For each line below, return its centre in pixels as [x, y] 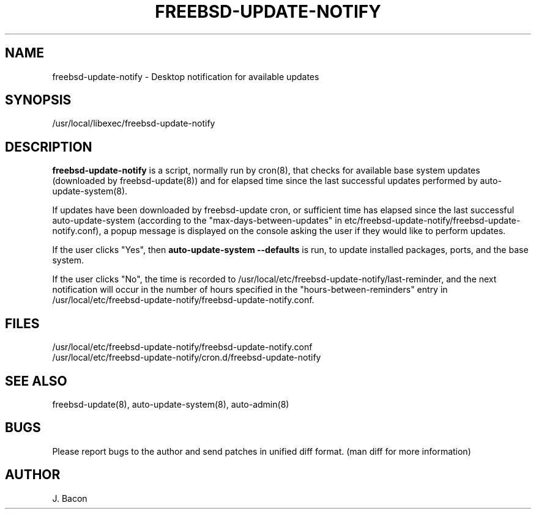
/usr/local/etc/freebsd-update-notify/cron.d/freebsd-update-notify [187, 358]
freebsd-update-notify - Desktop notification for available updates [186, 76]
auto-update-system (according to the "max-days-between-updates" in [197, 221]
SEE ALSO [36, 381]
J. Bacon [70, 498]
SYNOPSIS [38, 100]
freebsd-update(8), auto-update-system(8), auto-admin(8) [171, 404]
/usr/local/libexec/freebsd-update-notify [134, 123]
